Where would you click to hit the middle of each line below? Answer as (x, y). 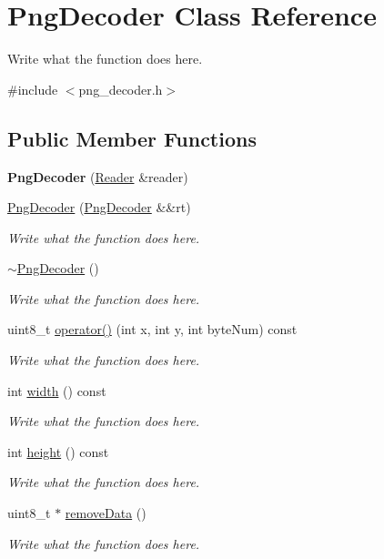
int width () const (57, 390)
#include (33, 89)
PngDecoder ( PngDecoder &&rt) (99, 207)
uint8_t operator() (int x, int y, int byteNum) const (152, 329)
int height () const (58, 451)
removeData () (106, 513)
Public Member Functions (132, 138)
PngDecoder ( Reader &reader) (98, 176)
